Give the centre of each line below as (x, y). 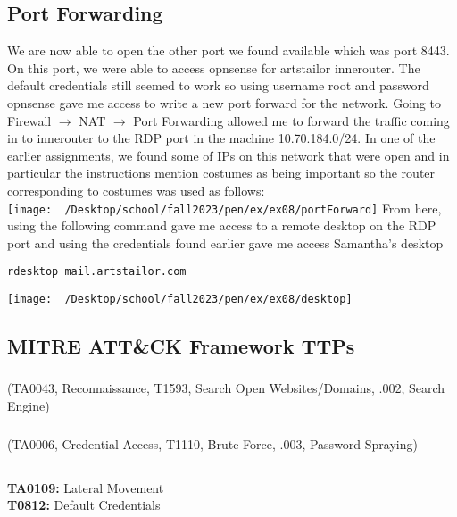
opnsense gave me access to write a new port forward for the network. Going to (224, 102)
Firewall (29, 120)
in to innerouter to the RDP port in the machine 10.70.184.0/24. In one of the (221, 138)
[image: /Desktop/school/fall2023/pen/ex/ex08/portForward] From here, (224, 208)
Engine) (29, 405)
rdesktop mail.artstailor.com (97, 272)
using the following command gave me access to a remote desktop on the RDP (222, 225)
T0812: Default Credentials (84, 505)
